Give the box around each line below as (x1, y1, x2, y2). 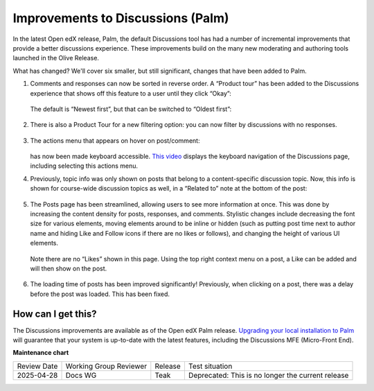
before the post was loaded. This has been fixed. (30, 290, 170, 298)
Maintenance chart (12, 349, 69, 357)
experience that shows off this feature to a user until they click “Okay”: (30, 89, 231, 97)
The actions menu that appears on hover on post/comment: (30, 136, 200, 145)
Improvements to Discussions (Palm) (12, 10, 229, 26)
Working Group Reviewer (65, 361, 148, 371)
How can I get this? (12, 308, 97, 320)
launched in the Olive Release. (12, 54, 100, 62)
